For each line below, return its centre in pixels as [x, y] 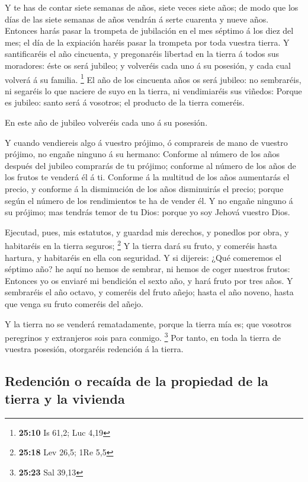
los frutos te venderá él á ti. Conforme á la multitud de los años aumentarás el [147, 177]
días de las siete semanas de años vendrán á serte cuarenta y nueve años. [137, 19]
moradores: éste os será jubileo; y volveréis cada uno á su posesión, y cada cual [148, 65]
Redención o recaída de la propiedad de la [137, 381]
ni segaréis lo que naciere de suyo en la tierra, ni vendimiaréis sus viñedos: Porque [153, 90]
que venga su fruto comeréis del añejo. [74, 303]
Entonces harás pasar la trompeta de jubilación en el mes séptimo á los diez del [149, 31]
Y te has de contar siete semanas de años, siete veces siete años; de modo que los [152, 7]
